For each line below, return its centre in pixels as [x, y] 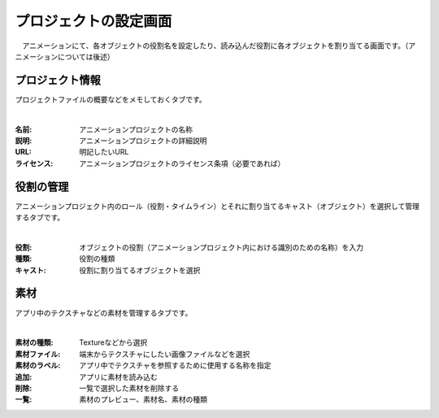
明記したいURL [104, 152]
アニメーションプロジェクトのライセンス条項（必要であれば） [182, 163]
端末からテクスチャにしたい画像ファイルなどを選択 [165, 354]
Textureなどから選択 [113, 342]
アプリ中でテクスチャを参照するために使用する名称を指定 [175, 365]
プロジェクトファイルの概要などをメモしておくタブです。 [111, 99]
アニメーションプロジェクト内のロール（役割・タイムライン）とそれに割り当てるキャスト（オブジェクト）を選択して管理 [217, 206]
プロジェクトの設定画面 [93, 21]
